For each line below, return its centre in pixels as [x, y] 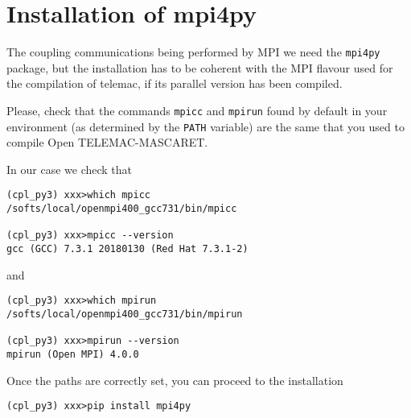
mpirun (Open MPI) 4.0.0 [73, 354]
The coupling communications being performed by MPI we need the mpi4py [193, 52]
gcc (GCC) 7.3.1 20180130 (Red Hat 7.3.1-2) [127, 249]
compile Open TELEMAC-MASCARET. [107, 142]
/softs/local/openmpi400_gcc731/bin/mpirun [125, 314]
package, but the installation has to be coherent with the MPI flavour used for [200, 67]
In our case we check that [70, 169]
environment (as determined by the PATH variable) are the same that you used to [205, 126]
